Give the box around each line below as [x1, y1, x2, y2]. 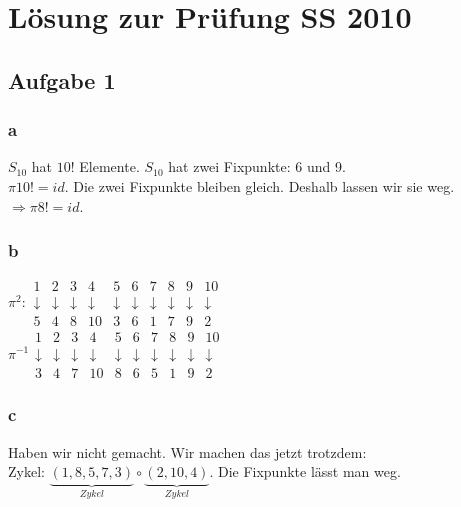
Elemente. [79, 156, 140, 177]
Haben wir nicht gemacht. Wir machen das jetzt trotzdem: [8, 441, 367, 462]
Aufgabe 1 [8, 64, 116, 95]
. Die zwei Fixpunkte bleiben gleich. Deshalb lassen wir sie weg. [64, 175, 455, 196]
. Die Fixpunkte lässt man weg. [209, 461, 401, 482]
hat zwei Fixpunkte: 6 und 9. [168, 156, 346, 177]
